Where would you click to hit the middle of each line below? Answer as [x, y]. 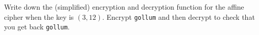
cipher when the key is [39, 16]
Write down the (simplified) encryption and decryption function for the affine [124, 7]
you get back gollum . [37, 27]
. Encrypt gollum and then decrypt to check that [178, 16]
